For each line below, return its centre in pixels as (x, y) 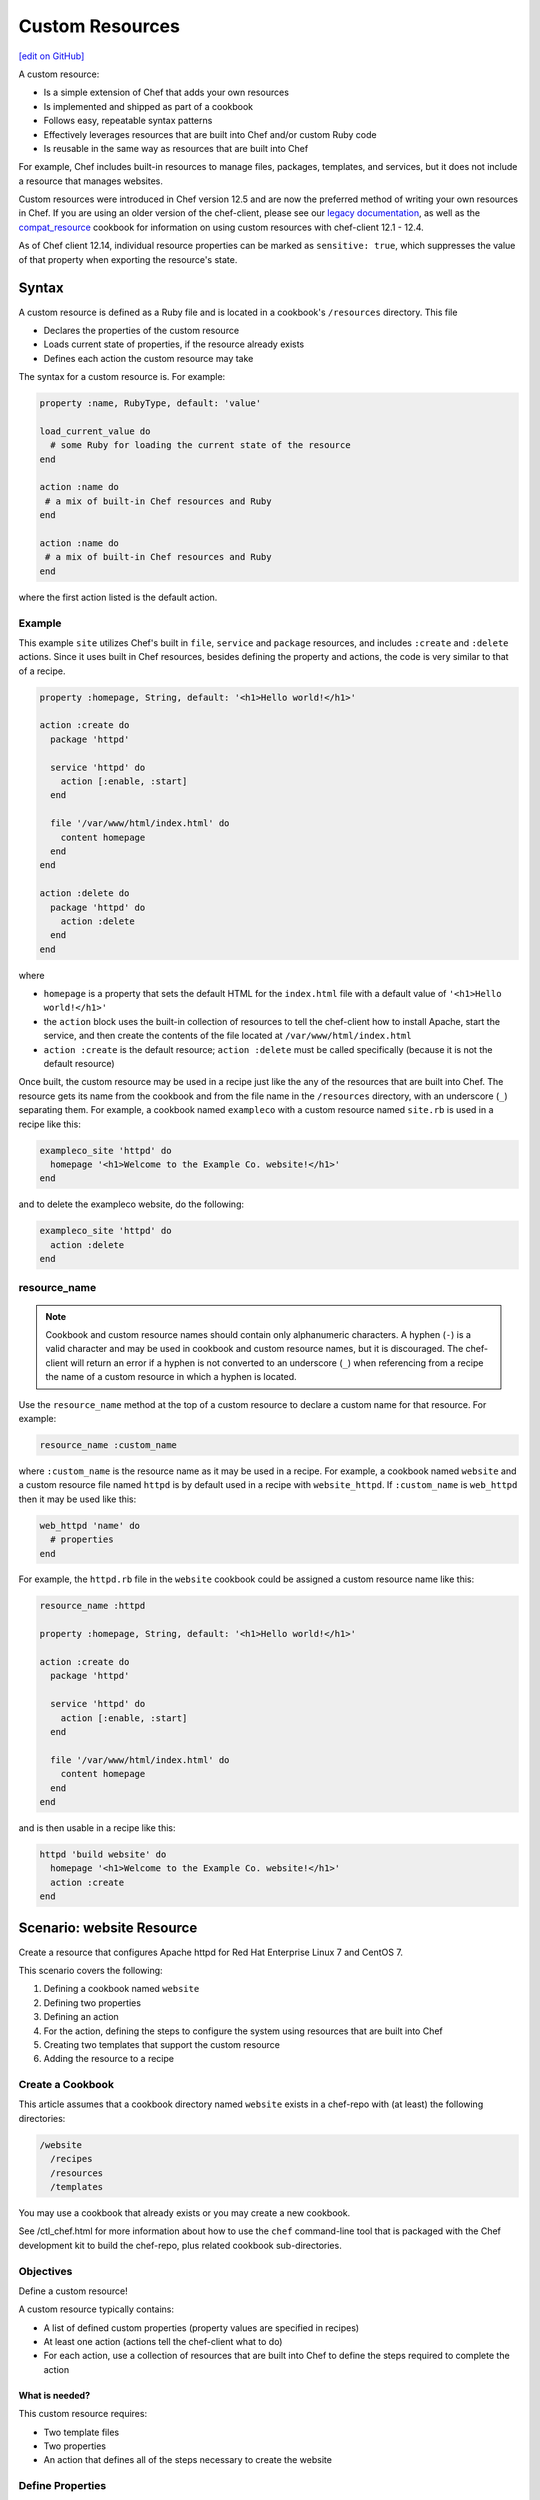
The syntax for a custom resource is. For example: (122, 377)
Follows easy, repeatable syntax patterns (128, 121)
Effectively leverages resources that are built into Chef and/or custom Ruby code (210, 134)
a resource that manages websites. (91, 181)
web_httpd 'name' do (89, 1525)
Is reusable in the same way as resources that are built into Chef (176, 148)
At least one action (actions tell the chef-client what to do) (163, 2342)
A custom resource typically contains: (96, 2309)
